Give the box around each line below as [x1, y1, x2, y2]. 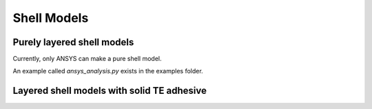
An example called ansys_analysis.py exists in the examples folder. [12, 67, 203, 75]
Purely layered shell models [12, 36, 134, 48]
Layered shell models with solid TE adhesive [12, 85, 207, 97]
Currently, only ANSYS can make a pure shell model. [12, 55, 162, 63]
